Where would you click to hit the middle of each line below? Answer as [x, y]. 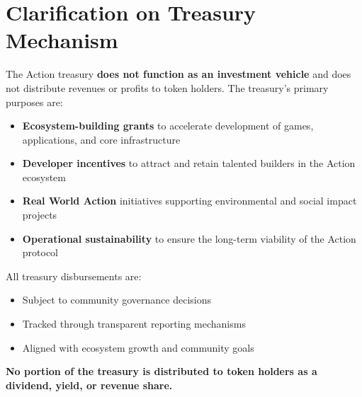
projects [40, 215]
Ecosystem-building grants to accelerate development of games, [168, 126]
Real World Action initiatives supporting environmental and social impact [190, 201]
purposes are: [34, 102]
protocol [40, 252]
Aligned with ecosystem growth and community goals [138, 347]
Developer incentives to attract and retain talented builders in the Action [189, 163]
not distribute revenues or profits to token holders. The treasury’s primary [167, 87]
